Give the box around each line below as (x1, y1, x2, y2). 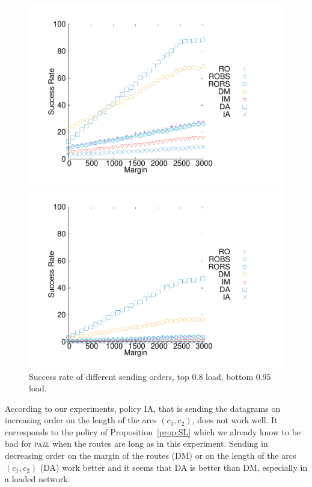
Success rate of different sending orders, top (29, 370, 189, 382)
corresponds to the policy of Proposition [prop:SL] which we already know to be (5, 425, 301, 438)
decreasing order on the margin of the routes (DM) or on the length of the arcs (5, 449, 296, 462)
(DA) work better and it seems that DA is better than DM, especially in (40, 461, 308, 473)
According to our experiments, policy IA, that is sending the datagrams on (5, 402, 281, 414)
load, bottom (206, 370, 254, 382)
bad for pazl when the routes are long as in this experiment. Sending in (5, 437, 268, 450)
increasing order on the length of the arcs (5, 414, 157, 426)
